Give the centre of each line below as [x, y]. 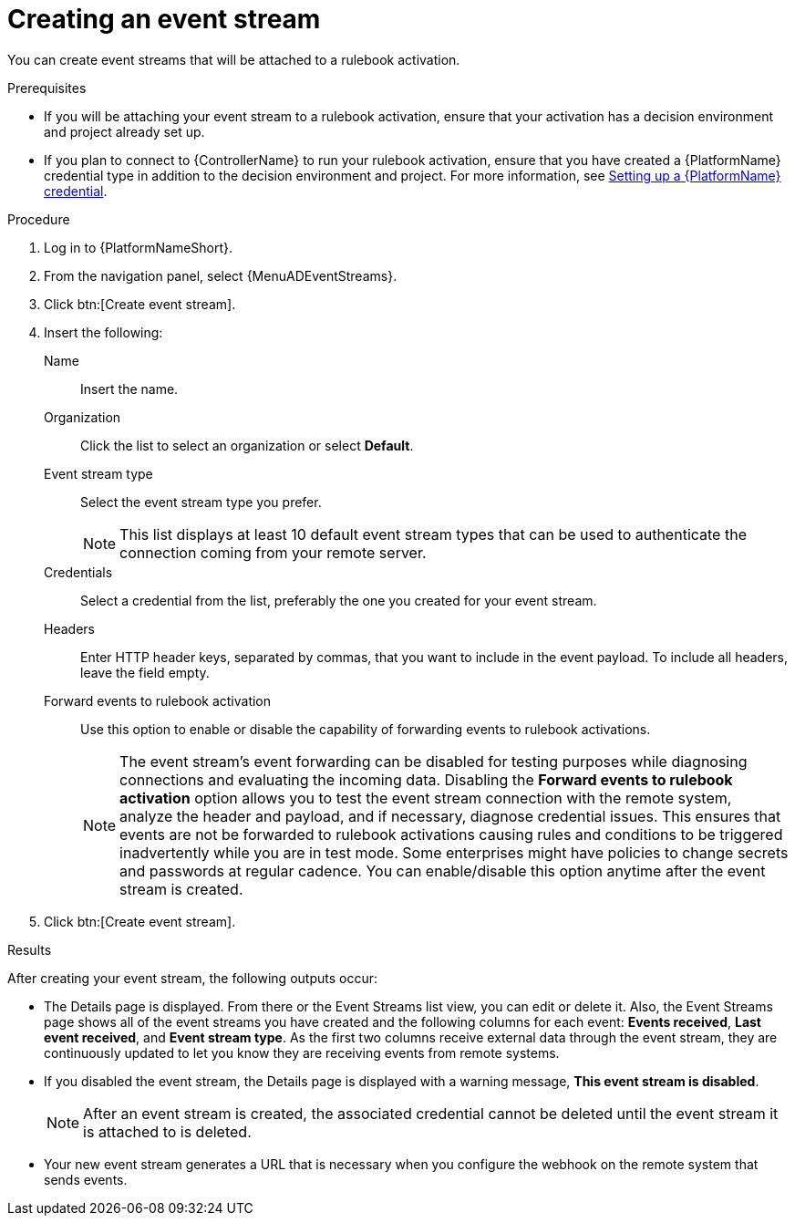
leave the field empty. [145, 672]
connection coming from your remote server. [273, 552]
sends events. [86, 1179]
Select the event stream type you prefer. [201, 502]
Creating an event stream [164, 19]
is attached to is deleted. [167, 1131]
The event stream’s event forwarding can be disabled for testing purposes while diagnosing [434, 761]
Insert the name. [129, 389]
